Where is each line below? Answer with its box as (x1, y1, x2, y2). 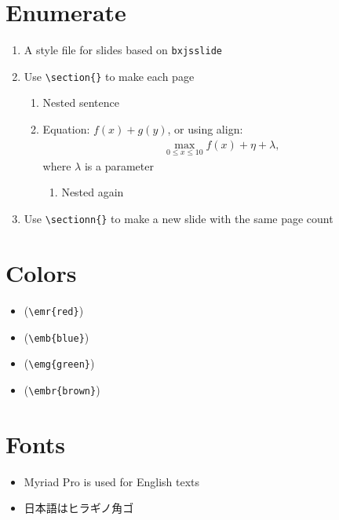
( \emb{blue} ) (24, 328, 89, 345)
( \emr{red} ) (24, 302, 84, 318)
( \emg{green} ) (24, 355, 95, 372)
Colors (5, 256, 77, 288)
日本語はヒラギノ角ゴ (24, 500, 134, 516)
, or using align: (167, 121, 243, 137)
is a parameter (84, 157, 154, 174)
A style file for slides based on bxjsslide (24, 42, 223, 58)
